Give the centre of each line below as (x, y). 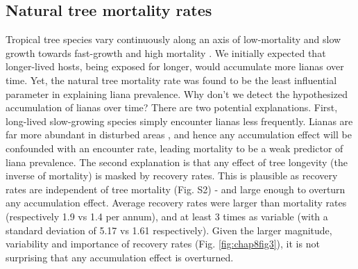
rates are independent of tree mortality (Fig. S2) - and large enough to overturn (176, 189)
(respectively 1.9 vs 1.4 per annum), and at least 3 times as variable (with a (167, 216)
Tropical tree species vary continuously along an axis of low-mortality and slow (173, 39)
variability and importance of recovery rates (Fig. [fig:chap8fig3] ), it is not (163, 244)
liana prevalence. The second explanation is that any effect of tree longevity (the (177, 162)
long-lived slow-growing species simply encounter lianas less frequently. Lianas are (179, 121)
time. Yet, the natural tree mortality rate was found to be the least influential (171, 80)
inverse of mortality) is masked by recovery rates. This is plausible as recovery (172, 176)
